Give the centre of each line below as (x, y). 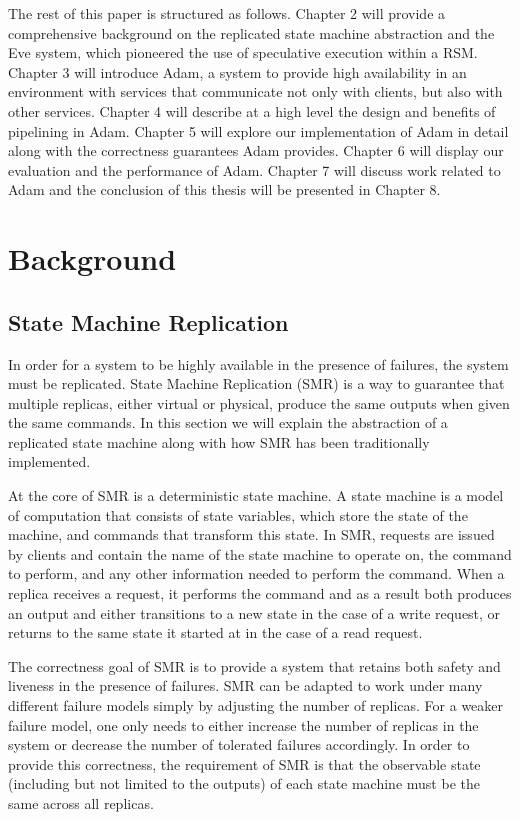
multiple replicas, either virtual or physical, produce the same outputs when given (259, 402)
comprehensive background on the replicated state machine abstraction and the (251, 32)
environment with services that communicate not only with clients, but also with (255, 91)
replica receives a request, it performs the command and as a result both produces (260, 593)
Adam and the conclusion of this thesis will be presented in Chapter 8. (224, 189)
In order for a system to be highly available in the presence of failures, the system (258, 363)
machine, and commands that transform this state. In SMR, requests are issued (251, 534)
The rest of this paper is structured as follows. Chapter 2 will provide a (227, 13)
